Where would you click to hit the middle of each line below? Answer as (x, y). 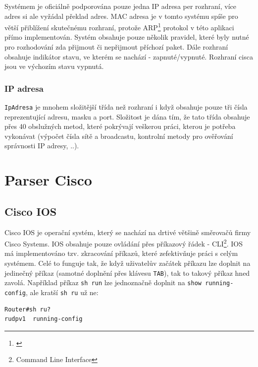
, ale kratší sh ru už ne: (62, 292)
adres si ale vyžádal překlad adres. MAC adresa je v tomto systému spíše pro (121, 16)
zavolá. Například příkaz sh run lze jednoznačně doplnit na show (103, 282)
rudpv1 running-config (44, 319)
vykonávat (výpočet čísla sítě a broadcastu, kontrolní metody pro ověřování (119, 136)
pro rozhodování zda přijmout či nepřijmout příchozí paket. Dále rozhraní (116, 47)
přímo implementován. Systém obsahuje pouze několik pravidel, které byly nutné (127, 37)
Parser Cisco (48, 180)
